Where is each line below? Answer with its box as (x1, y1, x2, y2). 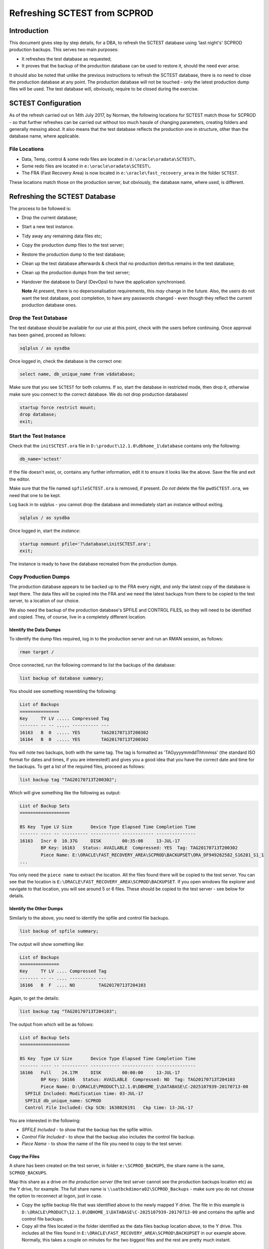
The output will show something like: (9, 941, 85, 947)
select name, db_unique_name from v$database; (19, 371, 135, 377)
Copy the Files (9, 1154, 40, 1160)
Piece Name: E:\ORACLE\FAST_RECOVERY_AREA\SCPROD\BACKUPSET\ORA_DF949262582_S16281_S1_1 (40, 852, 264, 858)
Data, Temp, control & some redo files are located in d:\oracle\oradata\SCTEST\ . (21, 156, 197, 162)
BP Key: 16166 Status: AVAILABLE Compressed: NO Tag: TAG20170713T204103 (40, 1077, 235, 1083)
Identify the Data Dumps (9, 626, 61, 632)
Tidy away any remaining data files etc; (21, 233, 102, 239)
